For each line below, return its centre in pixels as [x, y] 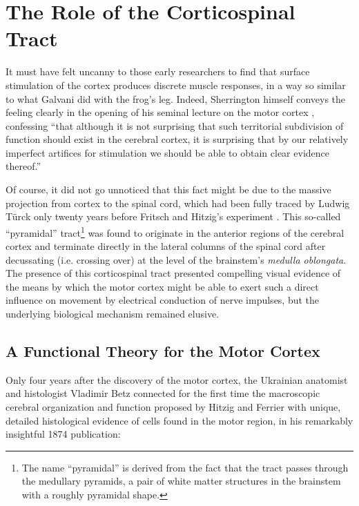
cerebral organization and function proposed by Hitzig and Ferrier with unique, [173, 407]
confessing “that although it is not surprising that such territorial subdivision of [175, 125]
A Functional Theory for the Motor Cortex [163, 351]
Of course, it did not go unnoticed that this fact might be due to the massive [168, 189]
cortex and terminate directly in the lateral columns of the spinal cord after [166, 246]
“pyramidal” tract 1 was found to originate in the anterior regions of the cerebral [175, 231]
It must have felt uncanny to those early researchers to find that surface [158, 71]
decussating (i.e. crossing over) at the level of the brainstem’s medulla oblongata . [176, 259]
